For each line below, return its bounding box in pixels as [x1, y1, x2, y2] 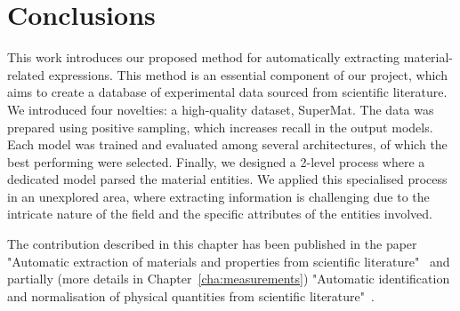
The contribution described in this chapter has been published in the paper [7, 235, 417, 253]
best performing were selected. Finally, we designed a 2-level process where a [7, 152, 425, 171]
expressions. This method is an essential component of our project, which [48, 65, 448, 84]
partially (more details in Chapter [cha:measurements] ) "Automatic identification [7, 269, 450, 288]
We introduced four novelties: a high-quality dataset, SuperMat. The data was [7, 100, 434, 118]
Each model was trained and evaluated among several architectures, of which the [7, 135, 448, 154]
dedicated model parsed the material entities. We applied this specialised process [7, 170, 448, 188]
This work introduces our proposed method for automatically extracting [7, 48, 400, 67]
